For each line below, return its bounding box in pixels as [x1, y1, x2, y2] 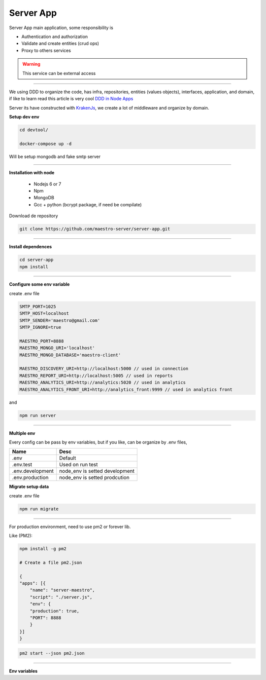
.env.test [12, 461, 32, 468]
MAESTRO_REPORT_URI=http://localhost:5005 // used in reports [19, 373, 173, 378]
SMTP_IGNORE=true [19, 325, 62, 330]
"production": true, [30, 608, 80, 614]
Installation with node [9, 170, 55, 176]
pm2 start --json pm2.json [19, 650, 85, 656]
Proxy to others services [21, 47, 71, 53]
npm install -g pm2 [19, 546, 66, 552]
